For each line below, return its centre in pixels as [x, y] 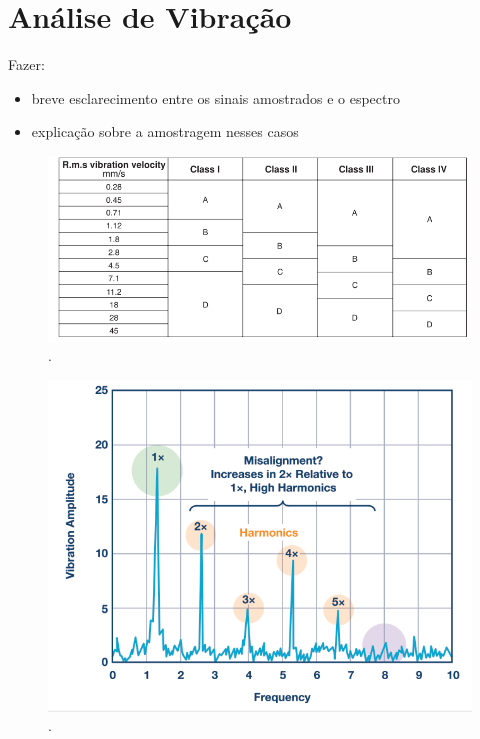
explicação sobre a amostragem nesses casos [165, 131]
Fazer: [26, 64]
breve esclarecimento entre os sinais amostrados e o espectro [215, 97]
